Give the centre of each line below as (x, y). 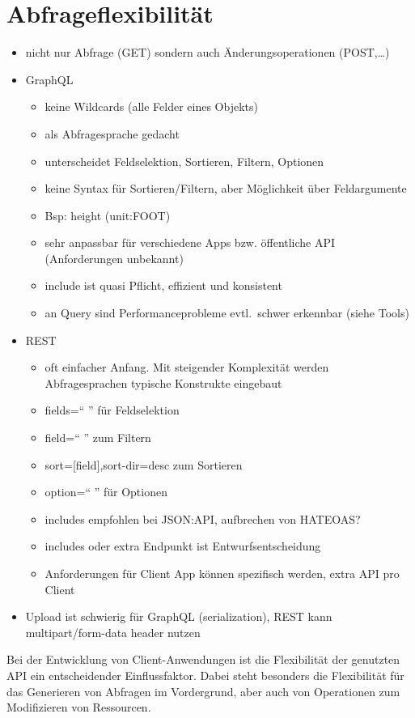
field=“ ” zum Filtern (98, 438)
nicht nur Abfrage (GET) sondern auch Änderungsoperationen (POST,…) (207, 52)
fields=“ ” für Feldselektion (112, 410)
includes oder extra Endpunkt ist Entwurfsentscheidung (183, 546)
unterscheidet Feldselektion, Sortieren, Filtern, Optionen (184, 161)
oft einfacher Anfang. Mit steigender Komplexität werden (187, 367)
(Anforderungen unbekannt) (114, 258)
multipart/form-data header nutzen (113, 632)
